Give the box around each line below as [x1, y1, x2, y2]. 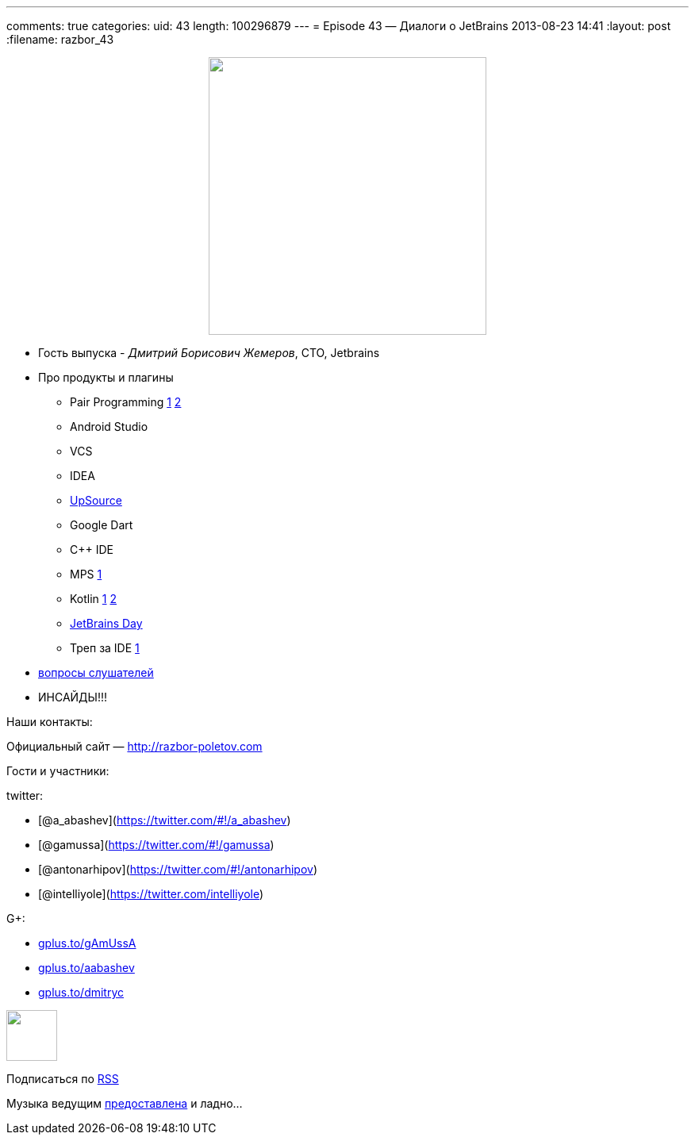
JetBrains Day [70, 617, 143, 630]
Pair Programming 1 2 [70, 395, 182, 409]
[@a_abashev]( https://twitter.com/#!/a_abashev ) [38, 813, 291, 827]
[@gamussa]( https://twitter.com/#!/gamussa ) [38, 838, 275, 851]
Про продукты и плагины [38, 371, 174, 384]
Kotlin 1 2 [70, 592, 117, 605]
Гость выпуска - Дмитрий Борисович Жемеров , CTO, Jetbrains [38, 346, 380, 359]
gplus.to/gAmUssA [38, 936, 136, 950]
